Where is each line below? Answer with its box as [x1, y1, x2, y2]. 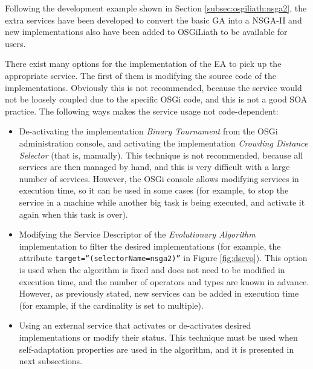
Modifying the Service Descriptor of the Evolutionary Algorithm [19, 228, 256, 241]
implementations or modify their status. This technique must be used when [19, 330, 298, 343]
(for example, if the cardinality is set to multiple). [19, 298, 204, 311]
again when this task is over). [19, 207, 128, 220]
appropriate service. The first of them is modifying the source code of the [5, 69, 276, 81]
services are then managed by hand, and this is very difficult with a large [19, 160, 290, 173]
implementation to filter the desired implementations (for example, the [19, 239, 281, 252]
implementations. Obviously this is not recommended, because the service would [5, 81, 302, 93]
